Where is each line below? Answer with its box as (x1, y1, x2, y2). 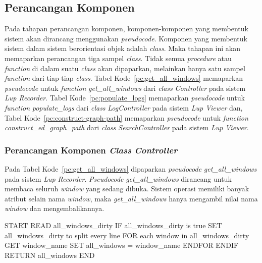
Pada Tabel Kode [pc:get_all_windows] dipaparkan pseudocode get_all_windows (5, 163, 257, 174)
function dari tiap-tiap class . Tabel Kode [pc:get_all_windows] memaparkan (5, 73, 243, 83)
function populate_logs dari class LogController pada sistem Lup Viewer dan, (5, 102, 243, 113)
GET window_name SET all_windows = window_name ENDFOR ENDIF (5, 240, 239, 250)
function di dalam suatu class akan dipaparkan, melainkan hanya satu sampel (5, 63, 245, 73)
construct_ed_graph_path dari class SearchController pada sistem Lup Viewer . (5, 122, 249, 133)
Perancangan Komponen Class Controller (5, 143, 178, 156)
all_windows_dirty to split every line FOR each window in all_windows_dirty (5, 230, 249, 240)
